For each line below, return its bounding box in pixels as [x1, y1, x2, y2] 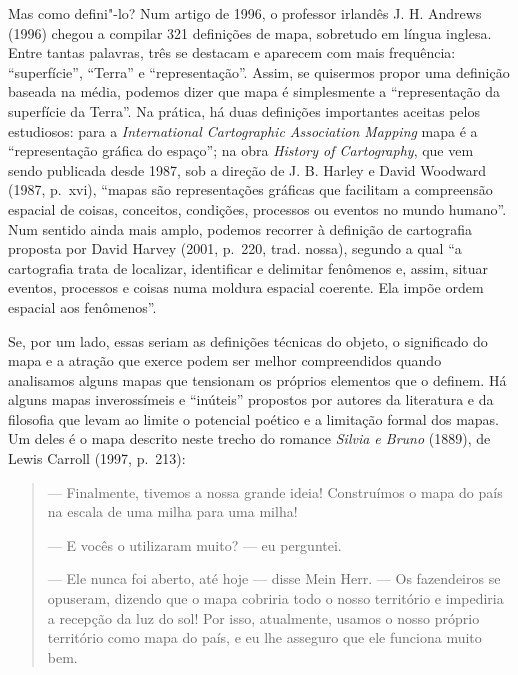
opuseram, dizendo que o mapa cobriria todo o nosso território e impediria [47, 588, 504, 609]
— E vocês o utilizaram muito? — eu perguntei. [47, 534, 342, 555]
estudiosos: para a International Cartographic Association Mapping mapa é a [8, 120, 478, 141]
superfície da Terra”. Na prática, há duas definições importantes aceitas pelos [8, 100, 480, 121]
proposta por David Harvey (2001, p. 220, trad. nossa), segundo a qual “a [8, 238, 462, 259]
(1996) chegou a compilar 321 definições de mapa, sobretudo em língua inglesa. [8, 22, 492, 43]
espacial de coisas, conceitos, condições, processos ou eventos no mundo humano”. [8, 198, 507, 219]
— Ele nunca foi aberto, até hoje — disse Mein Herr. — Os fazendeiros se [47, 568, 501, 589]
